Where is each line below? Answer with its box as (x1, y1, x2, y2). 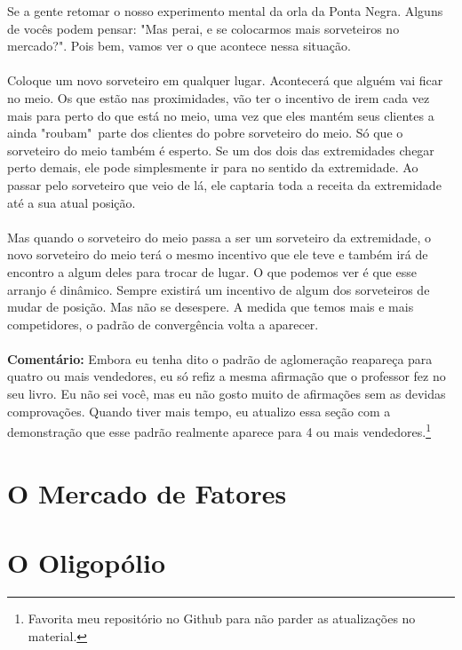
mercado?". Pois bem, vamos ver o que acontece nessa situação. (7, 36, 351, 55)
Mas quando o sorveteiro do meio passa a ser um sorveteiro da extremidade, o (7, 227, 432, 246)
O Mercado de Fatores (7, 474, 287, 511)
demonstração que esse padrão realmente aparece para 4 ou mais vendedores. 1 (7, 420, 431, 440)
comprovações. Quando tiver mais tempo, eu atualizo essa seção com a (7, 401, 391, 420)
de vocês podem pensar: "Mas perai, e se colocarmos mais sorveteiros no (7, 19, 400, 37)
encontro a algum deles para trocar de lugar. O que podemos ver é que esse (7, 262, 417, 281)
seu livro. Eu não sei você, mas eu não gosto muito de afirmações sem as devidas (7, 384, 446, 403)
